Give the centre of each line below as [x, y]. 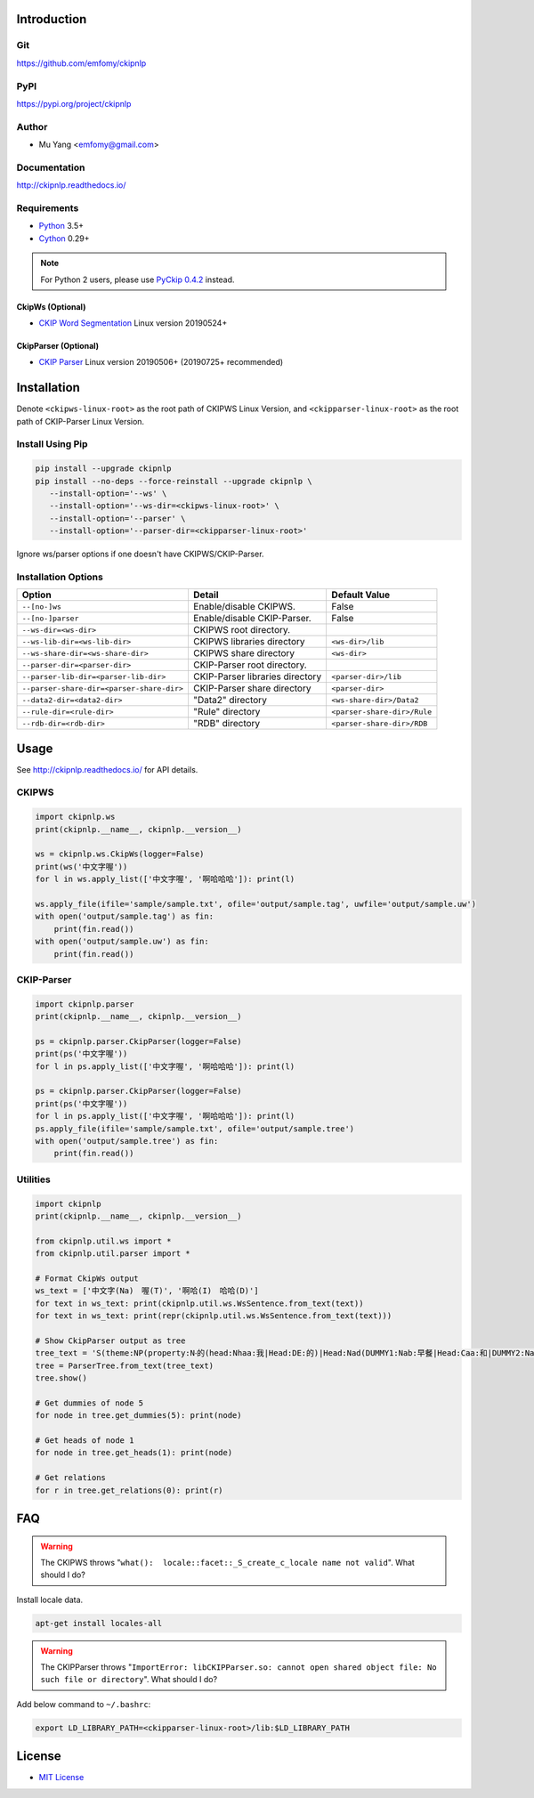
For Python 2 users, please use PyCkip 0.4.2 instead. [138, 279]
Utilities [33, 1179]
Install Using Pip [52, 444]
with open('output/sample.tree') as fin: [127, 1141]
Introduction [52, 19]
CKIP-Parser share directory [252, 688]
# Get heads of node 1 [85, 1440]
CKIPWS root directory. [242, 630]
